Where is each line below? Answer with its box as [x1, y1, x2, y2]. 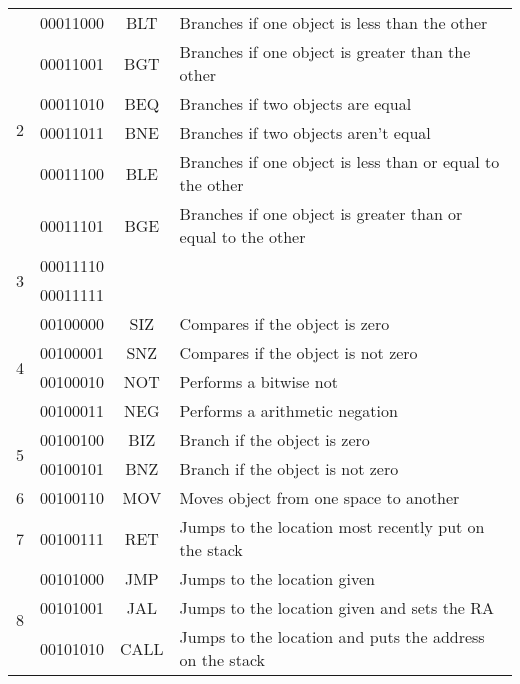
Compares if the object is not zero [179, 341, 418, 364]
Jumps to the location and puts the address [179, 625, 485, 648]
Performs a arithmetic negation [179, 399, 398, 422]
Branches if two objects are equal [179, 92, 412, 115]
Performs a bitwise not [179, 370, 338, 393]
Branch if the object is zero [179, 428, 370, 451]
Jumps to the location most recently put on [179, 515, 485, 538]
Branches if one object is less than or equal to [179, 150, 500, 173]
